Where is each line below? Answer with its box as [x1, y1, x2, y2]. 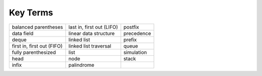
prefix [123, 36, 137, 43]
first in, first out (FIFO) [12, 42, 63, 49]
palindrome [68, 62, 95, 68]
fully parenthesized [12, 49, 56, 55]
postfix [123, 24, 139, 30]
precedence [123, 30, 151, 37]
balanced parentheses [12, 24, 63, 30]
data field [12, 30, 34, 37]
